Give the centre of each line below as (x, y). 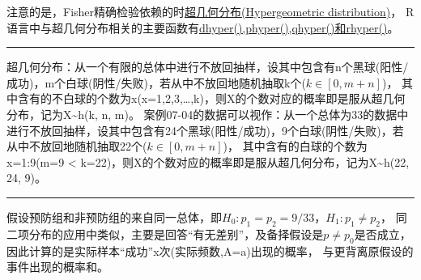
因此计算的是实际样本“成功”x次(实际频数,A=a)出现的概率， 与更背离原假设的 (210, 250)
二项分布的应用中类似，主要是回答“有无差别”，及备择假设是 (165, 233)
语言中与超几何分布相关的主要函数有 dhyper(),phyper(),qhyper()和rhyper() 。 (203, 27)
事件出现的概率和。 (57, 267)
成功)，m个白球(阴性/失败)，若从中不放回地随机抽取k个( (156, 82)
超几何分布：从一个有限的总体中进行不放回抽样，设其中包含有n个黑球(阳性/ (208, 67)
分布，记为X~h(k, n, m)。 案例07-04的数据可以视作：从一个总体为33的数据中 (208, 114)
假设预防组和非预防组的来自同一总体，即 (114, 216)
